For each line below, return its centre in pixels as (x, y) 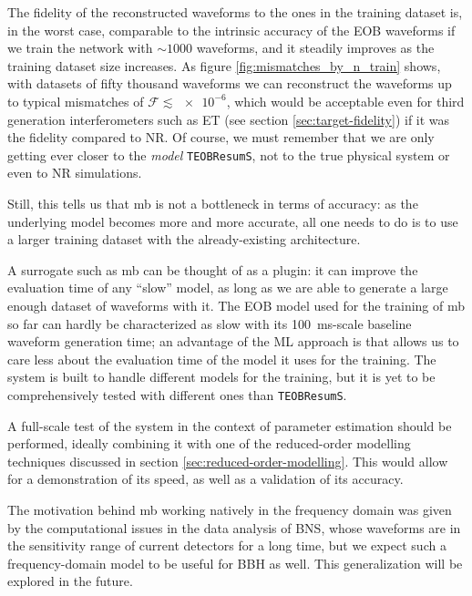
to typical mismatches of (76, 101)
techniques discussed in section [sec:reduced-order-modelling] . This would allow (228, 461)
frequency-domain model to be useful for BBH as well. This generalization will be (235, 563)
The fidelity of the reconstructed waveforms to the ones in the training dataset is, (235, 12)
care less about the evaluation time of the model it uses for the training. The (222, 359)
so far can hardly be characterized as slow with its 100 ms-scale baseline (210, 323)
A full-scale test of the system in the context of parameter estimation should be (230, 425)
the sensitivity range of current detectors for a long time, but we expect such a (227, 545)
